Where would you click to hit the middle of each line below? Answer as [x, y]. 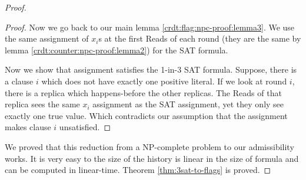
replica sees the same [42, 104]
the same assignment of [47, 38]
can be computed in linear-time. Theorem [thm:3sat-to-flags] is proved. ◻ [138, 170]
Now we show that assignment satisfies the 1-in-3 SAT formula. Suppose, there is [151, 69]
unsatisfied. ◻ [85, 127]
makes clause [28, 127]
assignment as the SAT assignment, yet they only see [188, 104]
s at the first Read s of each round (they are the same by [200, 38]
